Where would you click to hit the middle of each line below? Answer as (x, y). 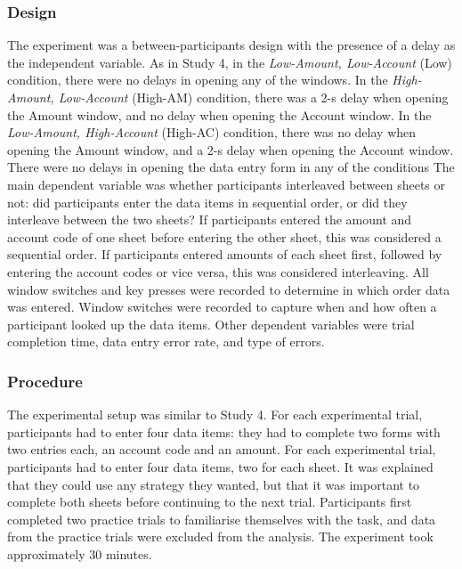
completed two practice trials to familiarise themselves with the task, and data (222, 519)
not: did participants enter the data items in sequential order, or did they (207, 202)
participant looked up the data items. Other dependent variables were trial (211, 324)
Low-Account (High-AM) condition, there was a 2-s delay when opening (253, 97)
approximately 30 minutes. (80, 553)
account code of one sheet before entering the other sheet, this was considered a (224, 236)
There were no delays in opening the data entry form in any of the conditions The (231, 167)
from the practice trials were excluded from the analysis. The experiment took (220, 536)
